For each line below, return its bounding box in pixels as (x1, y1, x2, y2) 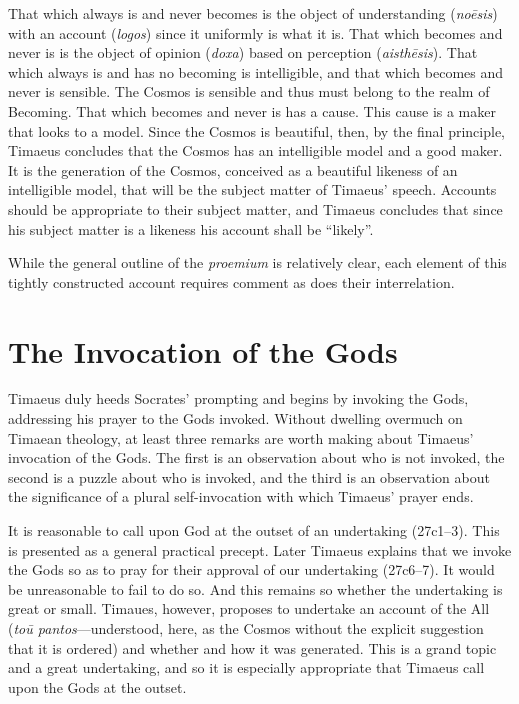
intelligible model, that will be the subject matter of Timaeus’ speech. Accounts (8, 179, 497, 200)
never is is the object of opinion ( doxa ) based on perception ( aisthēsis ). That (8, 42, 478, 63)
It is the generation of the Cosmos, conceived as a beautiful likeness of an (8, 159, 458, 180)
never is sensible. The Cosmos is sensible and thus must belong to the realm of (8, 81, 490, 102)
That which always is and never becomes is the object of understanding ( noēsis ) (8, 3, 498, 23)
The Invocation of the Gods (8, 330, 398, 371)
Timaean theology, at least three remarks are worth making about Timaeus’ (8, 427, 474, 448)
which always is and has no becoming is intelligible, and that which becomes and (8, 61, 504, 82)
